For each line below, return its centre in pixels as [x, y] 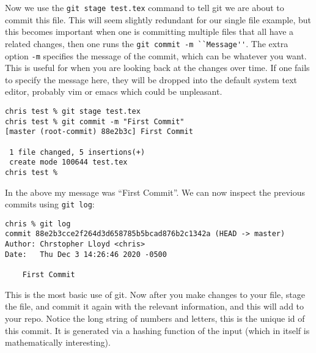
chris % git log [38, 224]
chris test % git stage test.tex [73, 111]
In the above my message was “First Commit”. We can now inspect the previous [155, 192]
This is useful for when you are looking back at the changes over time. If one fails [157, 68]
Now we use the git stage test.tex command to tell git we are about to [145, 7]
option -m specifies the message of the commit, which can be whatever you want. [156, 55]
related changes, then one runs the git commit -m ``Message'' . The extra [147, 43]
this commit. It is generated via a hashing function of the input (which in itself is [157, 330]
